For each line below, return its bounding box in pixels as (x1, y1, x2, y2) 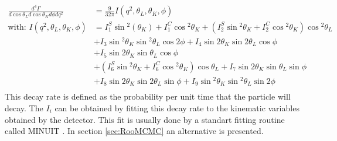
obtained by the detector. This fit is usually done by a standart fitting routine (5, 113, 285, 125)
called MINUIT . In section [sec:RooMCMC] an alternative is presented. (5, 125, 264, 137)
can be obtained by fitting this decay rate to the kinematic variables (55, 101, 299, 114)
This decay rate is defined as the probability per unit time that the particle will (5, 90, 291, 103)
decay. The (5, 101, 43, 114)
